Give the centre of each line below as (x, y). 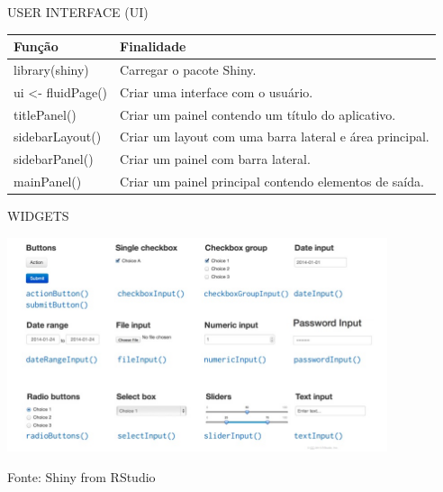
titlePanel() (45, 114)
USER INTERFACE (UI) (78, 12)
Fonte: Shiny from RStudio (81, 476)
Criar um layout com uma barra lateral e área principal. (275, 137)
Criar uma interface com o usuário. (217, 91)
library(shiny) (51, 69)
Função (36, 46)
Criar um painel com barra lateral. (215, 159)
